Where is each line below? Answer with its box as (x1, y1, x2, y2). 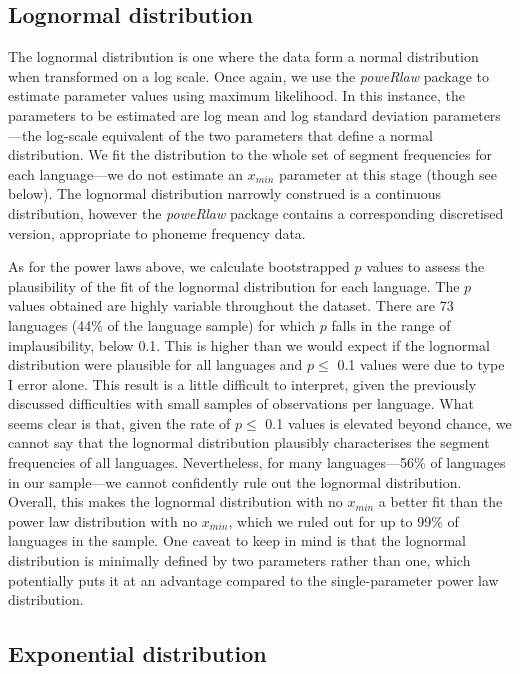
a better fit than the (378, 491, 503, 512)
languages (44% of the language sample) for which (8, 314, 316, 335)
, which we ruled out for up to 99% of (228, 510, 459, 531)
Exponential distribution (8, 638, 267, 669)
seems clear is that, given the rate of (8, 412, 231, 433)
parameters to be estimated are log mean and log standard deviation (8, 104, 429, 125)
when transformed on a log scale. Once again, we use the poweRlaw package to (8, 65, 490, 86)
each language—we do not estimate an (8, 163, 243, 184)
